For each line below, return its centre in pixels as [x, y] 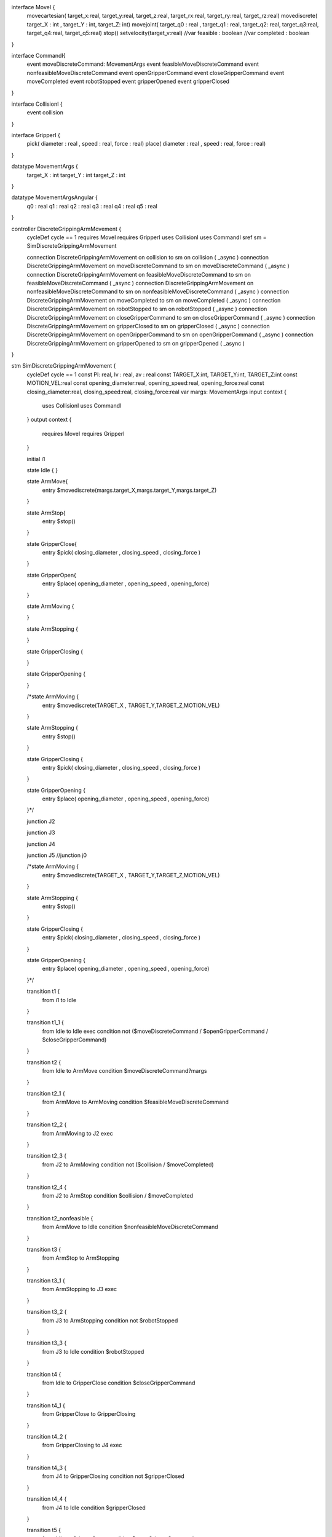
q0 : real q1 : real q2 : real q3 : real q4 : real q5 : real [92, 206]
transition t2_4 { [47, 1187]
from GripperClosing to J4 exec [82, 1445]
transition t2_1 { [46, 1094]
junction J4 [41, 844]
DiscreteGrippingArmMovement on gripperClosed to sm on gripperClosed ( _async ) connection [148, 326]
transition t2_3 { [47, 1156]
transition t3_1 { [46, 1281]
